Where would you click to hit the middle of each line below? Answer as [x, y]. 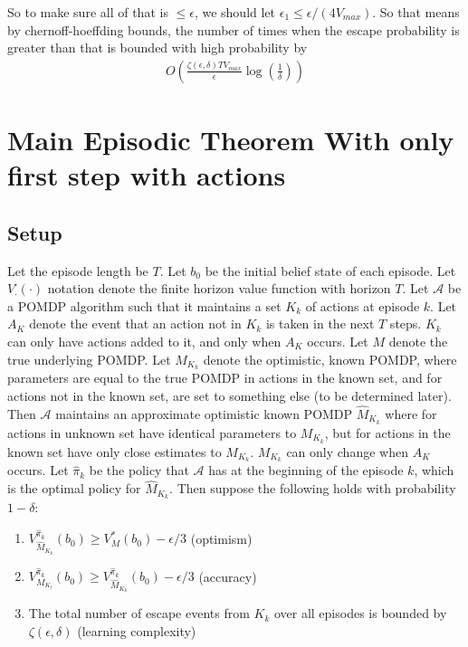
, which [434, 470]
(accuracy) [228, 576]
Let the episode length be [78, 270]
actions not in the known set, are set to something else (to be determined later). [229, 395]
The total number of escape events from [139, 613]
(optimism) [221, 538]
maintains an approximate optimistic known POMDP [204, 413]
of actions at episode [363, 305]
